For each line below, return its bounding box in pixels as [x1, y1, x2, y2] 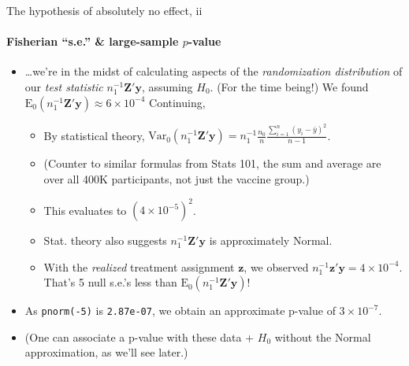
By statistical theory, [43, 127, 145, 143]
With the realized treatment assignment [43, 258, 235, 275]
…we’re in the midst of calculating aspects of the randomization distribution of [24, 63, 403, 79]
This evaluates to [43, 201, 127, 218]
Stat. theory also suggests [43, 232, 167, 249]
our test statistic [24, 78, 103, 94]
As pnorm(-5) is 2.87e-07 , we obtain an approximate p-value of [24, 302, 336, 319]
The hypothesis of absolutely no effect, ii [6, 2, 203, 18]
